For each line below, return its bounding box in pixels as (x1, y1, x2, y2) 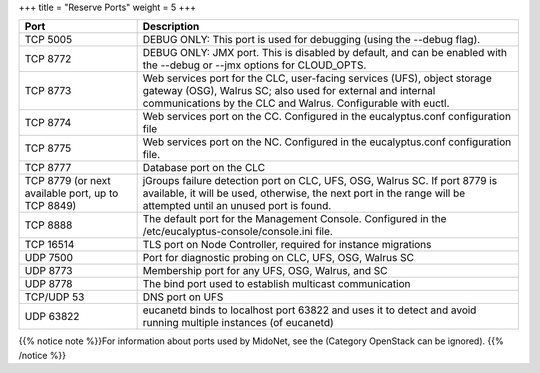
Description (142, 20, 200, 34)
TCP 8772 (24, 52, 72, 66)
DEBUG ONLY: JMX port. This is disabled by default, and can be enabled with (142, 46, 507, 60)
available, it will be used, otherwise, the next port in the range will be (142, 186, 466, 200)
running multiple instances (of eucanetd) (142, 316, 334, 330)
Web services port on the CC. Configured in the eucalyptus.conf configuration (142, 110, 512, 124)
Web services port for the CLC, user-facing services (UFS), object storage (142, 71, 492, 85)
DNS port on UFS (142, 290, 224, 304)
